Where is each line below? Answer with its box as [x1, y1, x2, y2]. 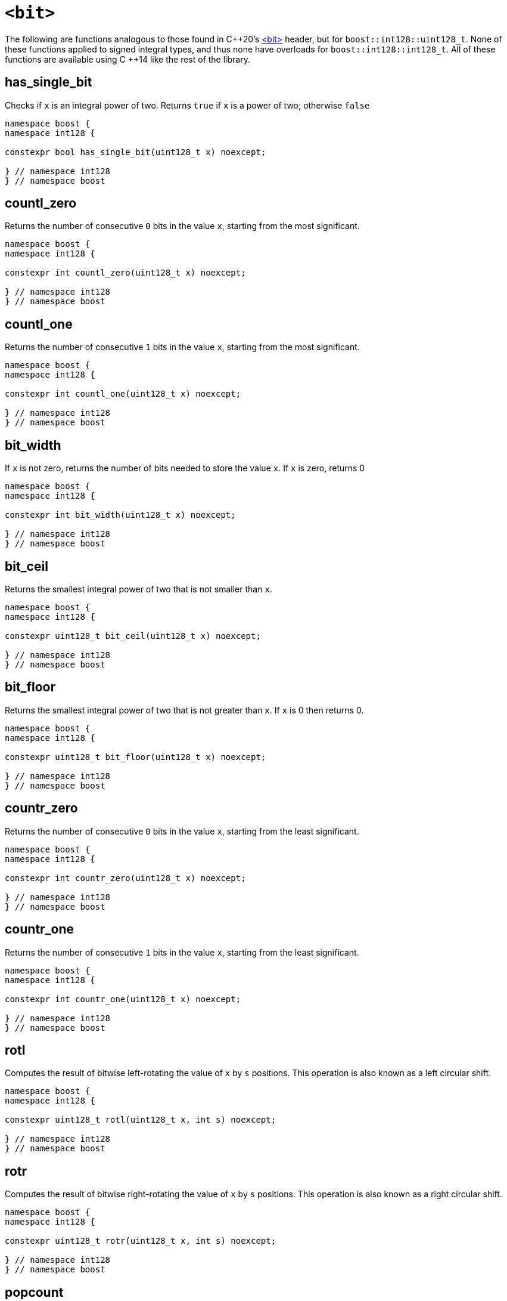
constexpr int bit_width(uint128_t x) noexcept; [5, 510, 236, 520]
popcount [5, 1284, 64, 1300]
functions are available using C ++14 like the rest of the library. [5, 54, 250, 64]
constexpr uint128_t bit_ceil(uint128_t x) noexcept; [5, 631, 261, 641]
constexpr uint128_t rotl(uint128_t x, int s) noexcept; [5, 1115, 276, 1125]
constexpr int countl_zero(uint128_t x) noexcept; [5, 268, 246, 278]
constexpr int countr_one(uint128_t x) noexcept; [5, 994, 241, 1004]
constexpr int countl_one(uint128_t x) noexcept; [5, 389, 241, 399]
